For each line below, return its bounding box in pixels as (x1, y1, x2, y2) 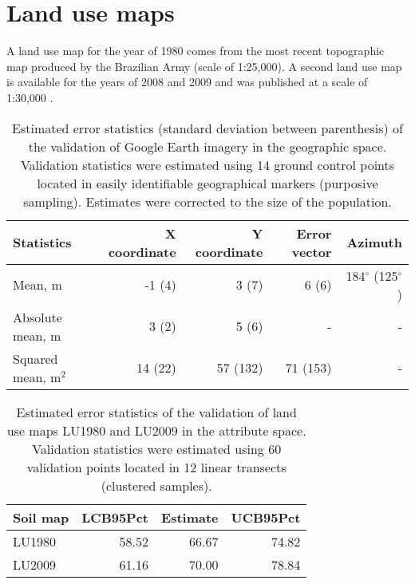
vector (291, 242, 332, 261)
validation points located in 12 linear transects (26, 457, 287, 476)
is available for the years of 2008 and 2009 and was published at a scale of (6, 73, 368, 90)
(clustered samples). (101, 475, 212, 495)
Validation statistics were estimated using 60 (32, 439, 282, 458)
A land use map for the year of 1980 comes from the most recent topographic (6, 42, 385, 59)
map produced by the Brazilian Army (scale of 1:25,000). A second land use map (6, 57, 402, 74)
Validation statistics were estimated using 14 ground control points (20, 155, 395, 174)
